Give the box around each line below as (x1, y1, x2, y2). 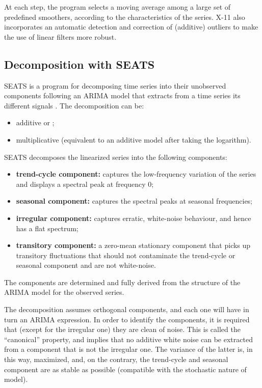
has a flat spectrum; (16, 223, 78, 233)
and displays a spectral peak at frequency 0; (16, 178, 154, 189)
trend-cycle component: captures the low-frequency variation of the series (16, 169, 256, 179)
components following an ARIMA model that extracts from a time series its (4, 90, 241, 101)
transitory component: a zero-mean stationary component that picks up (16, 240, 251, 251)
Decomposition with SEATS (4, 56, 155, 72)
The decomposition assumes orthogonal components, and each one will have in (4, 304, 249, 315)
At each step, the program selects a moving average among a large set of (4, 2, 231, 12)
